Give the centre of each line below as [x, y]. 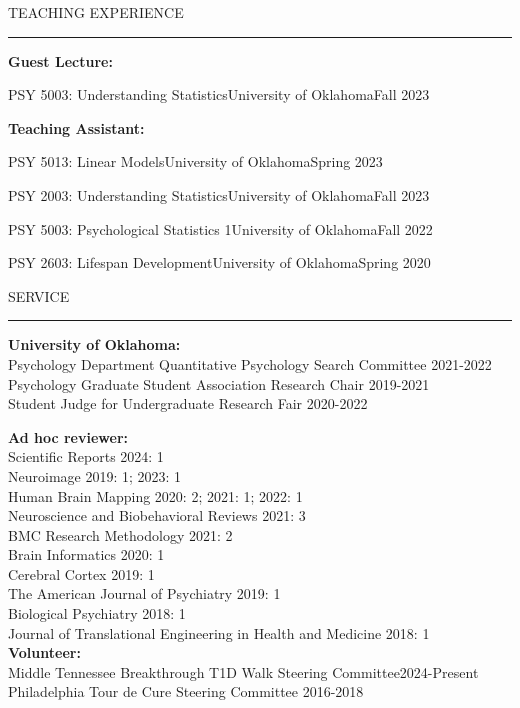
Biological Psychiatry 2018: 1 [97, 613]
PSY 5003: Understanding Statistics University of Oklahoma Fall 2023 [219, 94]
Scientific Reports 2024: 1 [86, 456]
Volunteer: [44, 652]
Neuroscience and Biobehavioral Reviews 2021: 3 [157, 515]
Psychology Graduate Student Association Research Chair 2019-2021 [219, 383]
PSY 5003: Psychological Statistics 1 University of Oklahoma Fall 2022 [220, 228]
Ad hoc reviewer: [68, 436]
